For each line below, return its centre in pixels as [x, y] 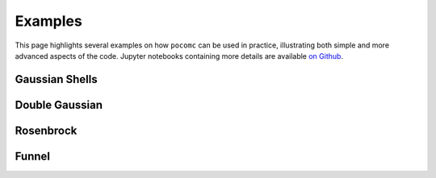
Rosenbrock [46, 130]
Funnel [33, 156]
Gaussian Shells [56, 79]
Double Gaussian [59, 105]
